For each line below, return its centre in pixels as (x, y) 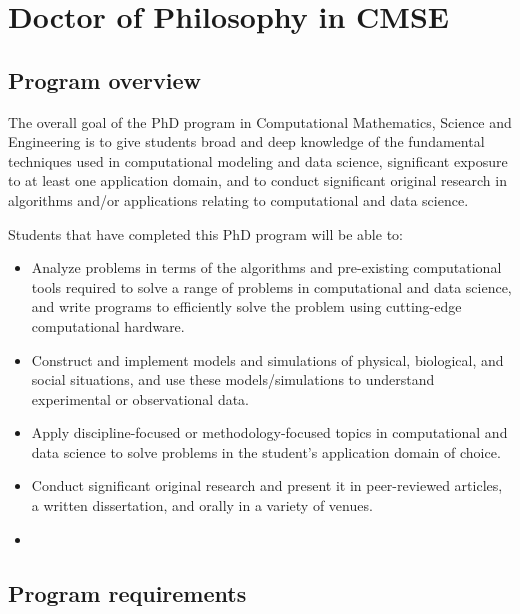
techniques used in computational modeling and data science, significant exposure (258, 160)
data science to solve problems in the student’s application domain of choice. (266, 451)
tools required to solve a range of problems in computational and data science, (271, 286)
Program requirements (127, 592)
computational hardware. (108, 325)
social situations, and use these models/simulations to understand (233, 379)
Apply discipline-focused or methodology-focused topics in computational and (269, 432)
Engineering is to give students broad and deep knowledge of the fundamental (246, 141)
